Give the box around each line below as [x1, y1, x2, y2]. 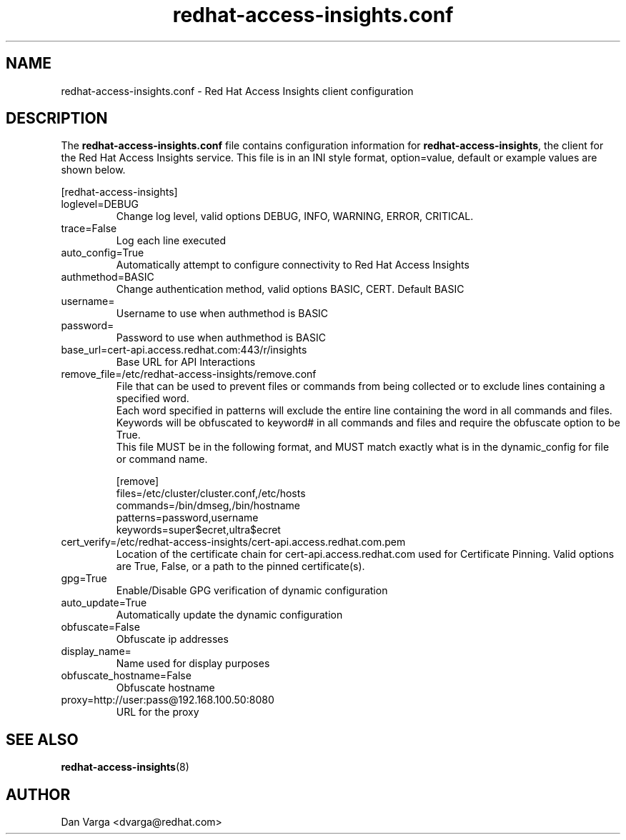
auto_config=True [61, 246, 144, 259]
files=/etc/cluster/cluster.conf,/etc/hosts [116, 487, 306, 500]
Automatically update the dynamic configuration [116, 609, 343, 621]
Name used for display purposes [116, 657, 270, 670]
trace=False [61, 222, 117, 235]
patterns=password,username [116, 511, 259, 524]
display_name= [61, 645, 131, 658]
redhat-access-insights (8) [61, 761, 189, 774]
